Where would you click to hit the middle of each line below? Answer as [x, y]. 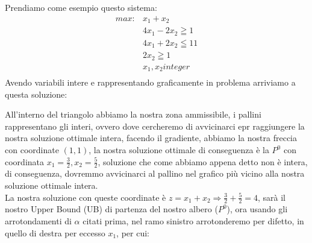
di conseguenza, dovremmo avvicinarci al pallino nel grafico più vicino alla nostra [155, 173]
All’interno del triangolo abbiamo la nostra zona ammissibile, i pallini [133, 114]
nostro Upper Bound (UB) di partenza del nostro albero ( [111, 209]
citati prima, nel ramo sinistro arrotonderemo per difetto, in [193, 221]
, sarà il [271, 197]
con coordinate [32, 150]
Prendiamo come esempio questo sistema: [81, 7]
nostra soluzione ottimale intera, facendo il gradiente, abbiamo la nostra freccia [151, 138]
